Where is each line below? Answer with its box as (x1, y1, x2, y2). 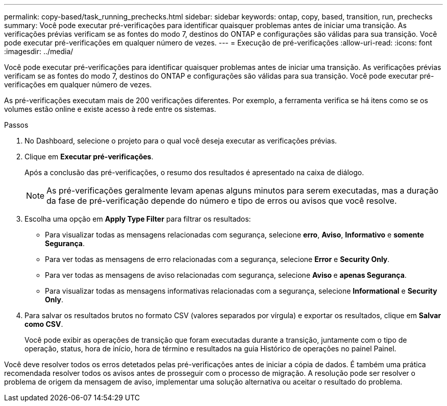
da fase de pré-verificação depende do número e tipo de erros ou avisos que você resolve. (46, 196, 397, 206)
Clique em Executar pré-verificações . (24, 152, 154, 161)
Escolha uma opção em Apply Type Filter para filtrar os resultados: (24, 214, 251, 223)
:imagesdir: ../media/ (4, 47, 73, 56)
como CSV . (24, 320, 63, 328)
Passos (4, 121, 29, 129)
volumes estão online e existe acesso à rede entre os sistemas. (4, 105, 216, 113)
